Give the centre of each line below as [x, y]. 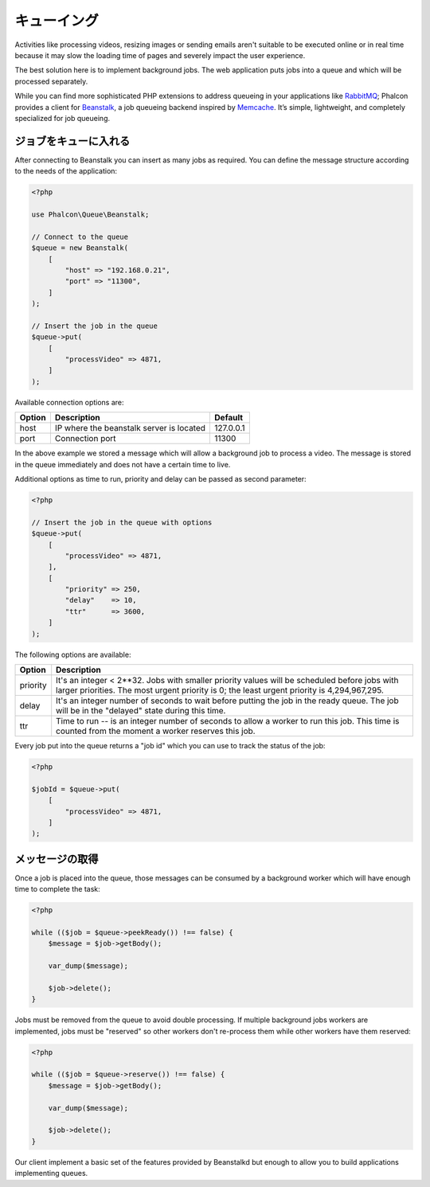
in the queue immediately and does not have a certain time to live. [123, 464]
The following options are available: [73, 654]
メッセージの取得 [57, 859]
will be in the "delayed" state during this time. [141, 711]
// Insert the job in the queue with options [122, 522]
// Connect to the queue [80, 236]
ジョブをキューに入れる [72, 141]
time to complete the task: [58, 889]
